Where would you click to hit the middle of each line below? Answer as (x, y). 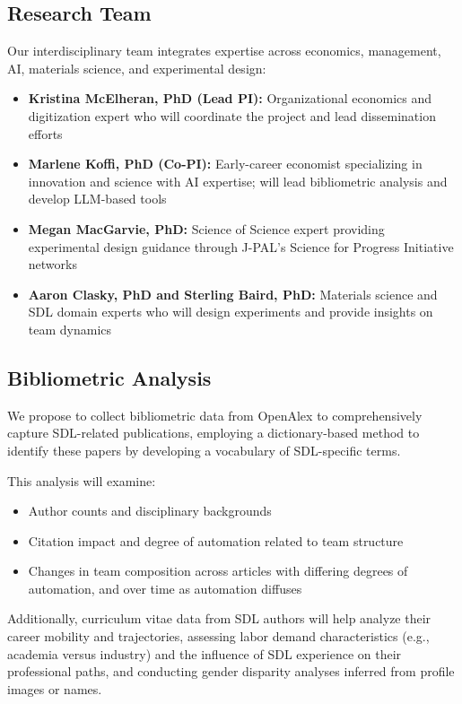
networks (52, 264)
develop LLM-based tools (97, 199)
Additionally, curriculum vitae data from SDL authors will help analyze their (219, 618)
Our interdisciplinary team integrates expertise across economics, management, (224, 51)
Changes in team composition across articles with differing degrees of (218, 571)
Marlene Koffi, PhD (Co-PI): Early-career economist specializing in (225, 164)
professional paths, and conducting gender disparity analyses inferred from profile (231, 671)
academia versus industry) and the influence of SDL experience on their (205, 653)
